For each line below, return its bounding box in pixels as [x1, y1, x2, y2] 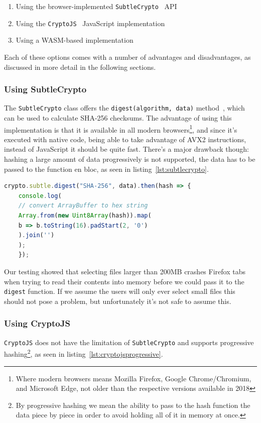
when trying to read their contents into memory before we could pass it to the [4, 276, 244, 286]
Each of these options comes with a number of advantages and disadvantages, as [4, 51, 251, 62]
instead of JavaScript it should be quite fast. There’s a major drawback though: [4, 144, 249, 154]
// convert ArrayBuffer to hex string [18, 202, 148, 209]
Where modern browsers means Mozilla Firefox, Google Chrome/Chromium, [16, 373, 251, 383]
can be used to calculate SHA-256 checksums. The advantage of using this [4, 112, 232, 123]
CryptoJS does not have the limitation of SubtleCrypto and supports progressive [4, 337, 254, 347]
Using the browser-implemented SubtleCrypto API [16, 1, 177, 11]
